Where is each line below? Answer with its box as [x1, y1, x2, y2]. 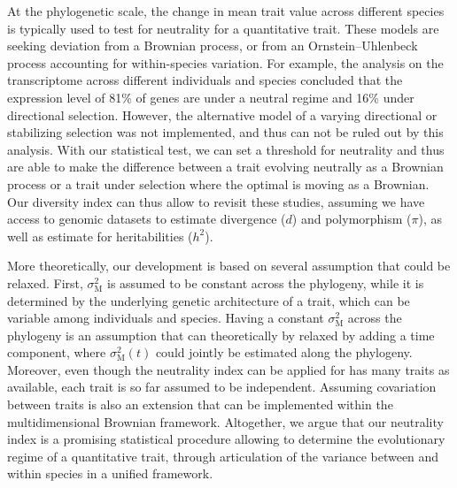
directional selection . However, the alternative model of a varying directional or [7, 105, 438, 124]
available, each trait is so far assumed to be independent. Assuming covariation [7, 377, 437, 396]
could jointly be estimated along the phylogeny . [155, 343, 413, 362]
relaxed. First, [7, 273, 83, 292]
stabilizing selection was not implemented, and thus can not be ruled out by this [7, 123, 444, 141]
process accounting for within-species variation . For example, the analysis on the [7, 53, 444, 72]
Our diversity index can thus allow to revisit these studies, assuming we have [7, 192, 425, 210]
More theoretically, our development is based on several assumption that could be [7, 256, 451, 275]
